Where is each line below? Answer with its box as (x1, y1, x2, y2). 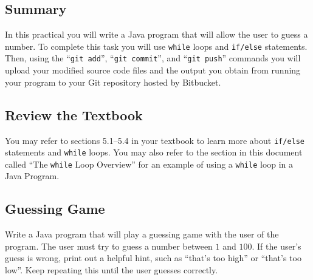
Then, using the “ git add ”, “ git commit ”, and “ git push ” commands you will (5, 52, 301, 64)
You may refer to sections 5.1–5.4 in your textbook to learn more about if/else (5, 134, 305, 146)
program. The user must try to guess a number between (5, 239, 213, 252)
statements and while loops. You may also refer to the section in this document (5, 146, 303, 159)
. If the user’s (252, 239, 301, 252)
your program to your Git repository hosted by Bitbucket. (5, 75, 221, 88)
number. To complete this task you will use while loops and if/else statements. (5, 39, 308, 52)
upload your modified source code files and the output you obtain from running (5, 64, 301, 77)
